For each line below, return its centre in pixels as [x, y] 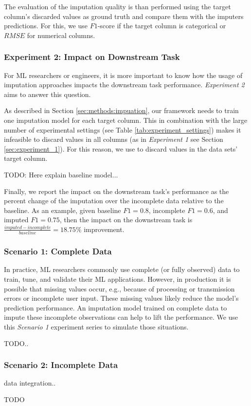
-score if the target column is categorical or [162, 26]
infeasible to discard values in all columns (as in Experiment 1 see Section [114, 139]
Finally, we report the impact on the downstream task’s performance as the [117, 191]
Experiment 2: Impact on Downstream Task [92, 57]
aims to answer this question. [47, 94]
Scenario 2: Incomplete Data [61, 365]
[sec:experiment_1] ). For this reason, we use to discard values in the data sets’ [121, 148]
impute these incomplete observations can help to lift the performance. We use [121, 317]
